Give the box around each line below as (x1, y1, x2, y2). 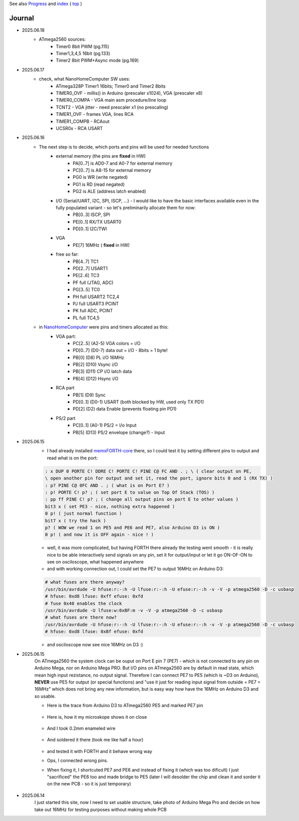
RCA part (56, 385, 75, 391)
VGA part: (56, 333, 76, 339)
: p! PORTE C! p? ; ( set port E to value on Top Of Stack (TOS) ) (45, 489, 215, 495)
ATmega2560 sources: (39, 36, 86, 42)
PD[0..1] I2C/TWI (73, 226, 108, 232)
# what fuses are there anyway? (45, 579, 125, 585)
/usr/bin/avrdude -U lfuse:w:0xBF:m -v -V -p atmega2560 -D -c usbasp (45, 607, 223, 613)
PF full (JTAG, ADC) (73, 280, 114, 286)
